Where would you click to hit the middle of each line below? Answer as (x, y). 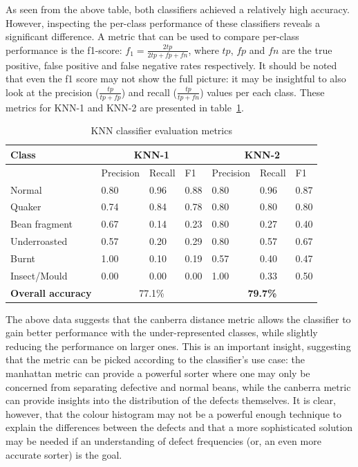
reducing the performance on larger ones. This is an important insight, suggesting (178, 346)
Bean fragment (42, 224)
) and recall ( (149, 92)
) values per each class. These (262, 92)
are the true (307, 49)
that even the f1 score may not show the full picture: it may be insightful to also (176, 79)
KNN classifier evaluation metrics (161, 130)
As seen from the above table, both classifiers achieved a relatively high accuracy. (178, 9)
